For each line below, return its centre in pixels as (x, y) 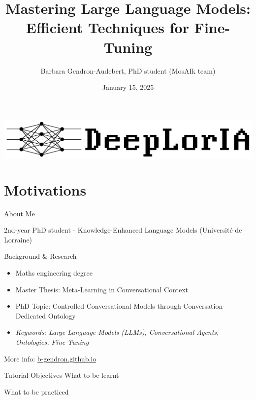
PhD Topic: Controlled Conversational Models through (98, 306)
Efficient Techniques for (107, 27)
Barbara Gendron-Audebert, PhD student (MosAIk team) (128, 70)
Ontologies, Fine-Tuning (52, 342)
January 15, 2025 (128, 87)
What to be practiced (36, 391)
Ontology (62, 315)
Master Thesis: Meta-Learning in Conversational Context (102, 289)
